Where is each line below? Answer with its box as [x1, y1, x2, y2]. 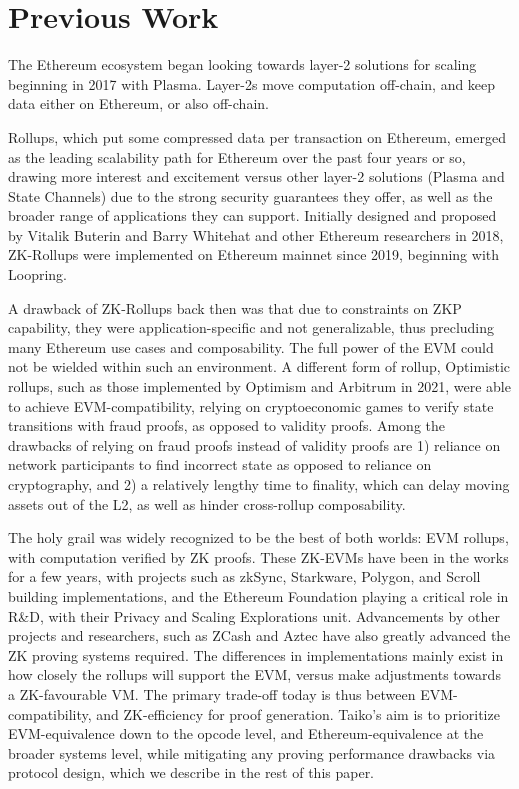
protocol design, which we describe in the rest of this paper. [8, 762, 375, 783]
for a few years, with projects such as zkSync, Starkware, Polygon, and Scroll [8, 566, 481, 587]
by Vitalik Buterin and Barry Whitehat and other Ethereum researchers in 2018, [8, 224, 504, 245]
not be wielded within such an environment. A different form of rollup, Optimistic [8, 356, 511, 377]
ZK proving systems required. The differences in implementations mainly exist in [8, 644, 504, 665]
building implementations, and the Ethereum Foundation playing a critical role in [8, 585, 509, 606]
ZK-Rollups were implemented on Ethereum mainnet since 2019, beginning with [8, 244, 500, 265]
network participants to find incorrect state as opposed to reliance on [8, 454, 432, 475]
